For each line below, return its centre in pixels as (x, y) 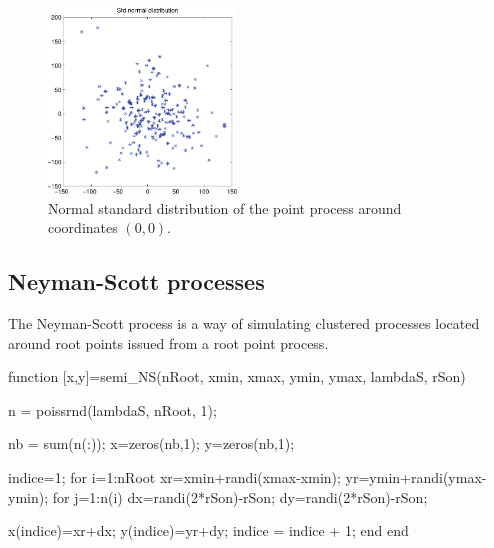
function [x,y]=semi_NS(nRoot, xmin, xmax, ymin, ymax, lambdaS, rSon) (237, 376)
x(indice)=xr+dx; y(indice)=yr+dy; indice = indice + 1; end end (208, 530)
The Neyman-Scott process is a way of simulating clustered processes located (244, 322)
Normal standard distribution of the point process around (225, 207)
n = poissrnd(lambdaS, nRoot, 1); (112, 409)
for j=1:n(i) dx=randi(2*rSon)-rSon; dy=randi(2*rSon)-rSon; (240, 496)
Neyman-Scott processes (136, 281)
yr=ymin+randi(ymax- (416, 476)
